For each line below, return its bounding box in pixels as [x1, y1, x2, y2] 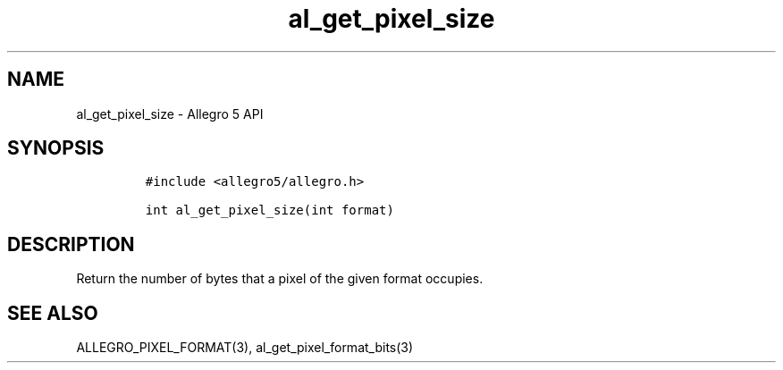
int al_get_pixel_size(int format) [145, 203, 394, 218]
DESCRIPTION [7, 232, 135, 256]
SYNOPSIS [7, 137, 105, 160]
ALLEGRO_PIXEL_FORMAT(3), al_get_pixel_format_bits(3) [76, 340, 414, 356]
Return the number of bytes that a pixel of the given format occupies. [76, 271, 484, 287]
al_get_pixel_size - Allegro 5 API [76, 105, 264, 122]
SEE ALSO [7, 301, 98, 324]
